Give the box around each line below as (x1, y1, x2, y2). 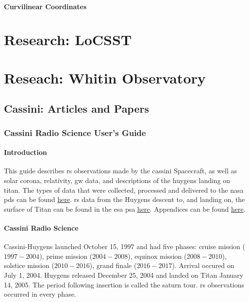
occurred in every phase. (4, 289, 76, 299)
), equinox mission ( (128, 251, 187, 261)
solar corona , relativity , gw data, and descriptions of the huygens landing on (4, 175, 231, 185)
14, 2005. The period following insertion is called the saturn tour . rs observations (4, 279, 245, 289)
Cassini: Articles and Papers (4, 101, 149, 116)
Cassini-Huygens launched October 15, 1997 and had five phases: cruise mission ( (4, 241, 245, 252)
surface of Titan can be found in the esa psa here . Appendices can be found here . (4, 203, 246, 214)
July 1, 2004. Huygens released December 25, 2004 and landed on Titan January (4, 269, 244, 280)
